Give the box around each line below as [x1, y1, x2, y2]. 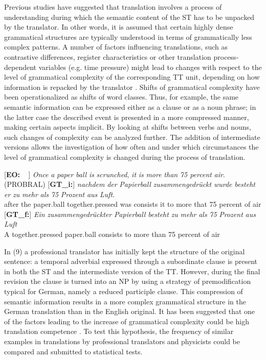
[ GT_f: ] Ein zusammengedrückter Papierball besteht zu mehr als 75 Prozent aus [4, 208, 256, 219]
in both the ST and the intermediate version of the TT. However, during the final [4, 266, 260, 276]
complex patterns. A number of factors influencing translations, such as [4, 41, 228, 52]
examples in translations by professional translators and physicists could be [4, 336, 240, 346]
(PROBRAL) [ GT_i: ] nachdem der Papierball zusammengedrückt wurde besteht [4, 179, 255, 189]
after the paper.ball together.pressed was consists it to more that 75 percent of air [4, 199, 261, 209]
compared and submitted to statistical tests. [4, 346, 143, 356]
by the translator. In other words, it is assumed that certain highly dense [4, 21, 233, 32]
